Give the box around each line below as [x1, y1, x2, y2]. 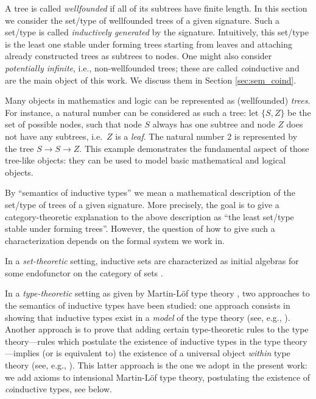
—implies [5, 347, 40, 359]
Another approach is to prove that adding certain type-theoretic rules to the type [5, 323, 309, 336]
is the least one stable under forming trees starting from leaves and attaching [5, 37, 292, 50]
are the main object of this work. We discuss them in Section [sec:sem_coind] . [5, 73, 297, 86]
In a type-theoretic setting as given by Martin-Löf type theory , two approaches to [5, 287, 310, 300]
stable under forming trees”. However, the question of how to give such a [5, 222, 275, 235]
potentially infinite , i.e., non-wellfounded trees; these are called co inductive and [5, 61, 300, 74]
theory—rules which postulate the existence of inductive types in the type [5, 334, 281, 347]
